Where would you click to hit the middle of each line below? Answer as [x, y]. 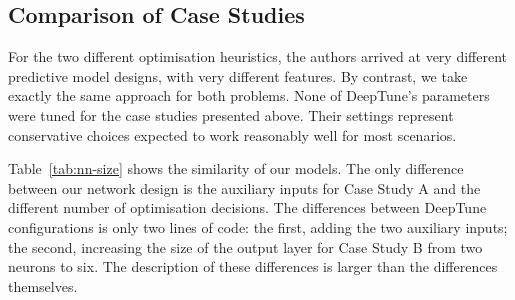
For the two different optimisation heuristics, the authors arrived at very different [257, 56]
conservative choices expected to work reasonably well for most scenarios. [232, 134]
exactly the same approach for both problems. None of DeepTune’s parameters [249, 95]
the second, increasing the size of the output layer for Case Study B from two [245, 246]
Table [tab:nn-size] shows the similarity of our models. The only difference [236, 168]
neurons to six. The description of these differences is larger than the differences [253, 266]
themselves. [43, 285]
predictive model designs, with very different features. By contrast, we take [238, 75]
